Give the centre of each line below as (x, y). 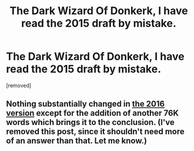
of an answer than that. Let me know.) (76, 141)
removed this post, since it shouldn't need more (96, 132)
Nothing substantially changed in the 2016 (86, 104)
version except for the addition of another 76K (93, 113)
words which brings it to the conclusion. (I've (90, 122)
